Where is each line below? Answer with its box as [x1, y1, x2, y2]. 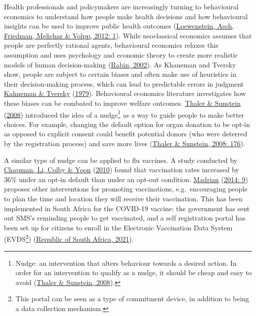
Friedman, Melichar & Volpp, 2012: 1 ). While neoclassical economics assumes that [4, 30, 252, 40]
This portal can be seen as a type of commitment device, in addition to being [15, 293, 250, 304]
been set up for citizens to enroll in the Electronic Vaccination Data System [4, 222, 233, 232]
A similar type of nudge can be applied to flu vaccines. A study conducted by [4, 155, 237, 165]
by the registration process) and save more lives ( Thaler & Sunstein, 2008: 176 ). [4, 138, 245, 148]
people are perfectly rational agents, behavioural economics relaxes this [4, 40, 219, 50]
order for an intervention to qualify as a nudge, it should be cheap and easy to [15, 267, 252, 278]
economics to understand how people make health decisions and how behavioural [4, 11, 248, 21]
